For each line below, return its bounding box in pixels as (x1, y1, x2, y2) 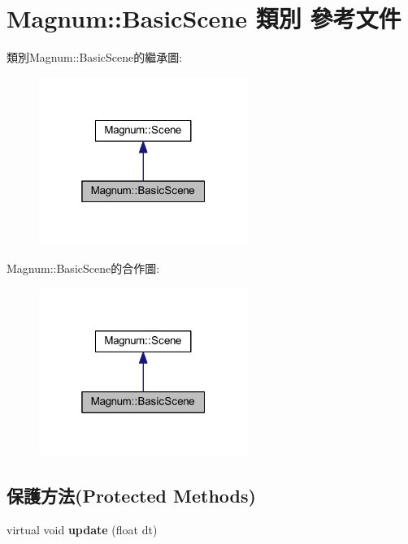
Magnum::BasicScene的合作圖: (7, 259, 160, 276)
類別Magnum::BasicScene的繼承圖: (7, 49, 183, 66)
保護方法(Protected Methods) (7, 482, 256, 507)
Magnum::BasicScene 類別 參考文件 (7, 2, 401, 35)
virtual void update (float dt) (7, 520, 158, 538)
